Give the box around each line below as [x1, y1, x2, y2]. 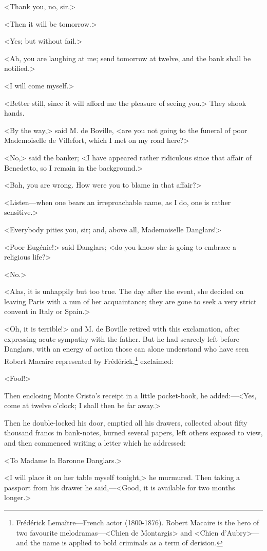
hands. [4, 107, 25, 118]
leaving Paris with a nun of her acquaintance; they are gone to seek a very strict [4, 296, 257, 306]
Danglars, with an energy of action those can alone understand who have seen [4, 343, 249, 354]
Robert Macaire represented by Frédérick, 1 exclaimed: [4, 354, 174, 366]
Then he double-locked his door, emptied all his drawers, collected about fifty [4, 417, 247, 428]
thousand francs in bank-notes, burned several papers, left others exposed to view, [4, 427, 263, 438]
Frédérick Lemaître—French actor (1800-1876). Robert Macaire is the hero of [16, 517, 259, 528]
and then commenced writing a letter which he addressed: [4, 437, 186, 448]
